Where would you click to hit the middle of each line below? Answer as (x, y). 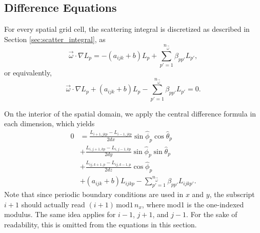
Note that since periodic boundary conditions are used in (94, 194)
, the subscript (232, 194)
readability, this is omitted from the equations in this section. (101, 225)
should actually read (53, 204)
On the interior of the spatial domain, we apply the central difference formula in (130, 113)
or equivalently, (28, 73)
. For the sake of (212, 214)
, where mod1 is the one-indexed (193, 204)
